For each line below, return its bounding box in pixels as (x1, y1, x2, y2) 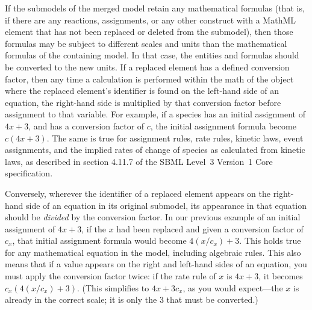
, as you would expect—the (183, 281, 283, 294)
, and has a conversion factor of (28, 119, 145, 132)
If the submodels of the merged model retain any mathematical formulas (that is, (5, 2, 305, 14)
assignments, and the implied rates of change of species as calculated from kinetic (5, 143, 305, 156)
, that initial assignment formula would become (12, 234, 187, 247)
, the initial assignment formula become (150, 119, 296, 132)
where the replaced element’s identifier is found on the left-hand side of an (5, 84, 279, 97)
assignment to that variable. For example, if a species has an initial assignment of (5, 108, 305, 120)
